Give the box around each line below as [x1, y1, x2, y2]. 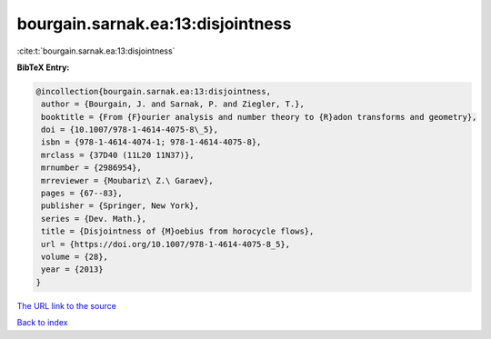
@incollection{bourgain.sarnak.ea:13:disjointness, [35, 86, 272, 96]
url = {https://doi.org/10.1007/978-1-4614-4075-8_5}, [41, 239, 291, 249]
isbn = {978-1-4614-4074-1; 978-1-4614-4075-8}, [41, 137, 262, 147]
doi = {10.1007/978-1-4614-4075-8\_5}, [41, 125, 218, 135]
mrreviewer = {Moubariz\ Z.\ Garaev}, [41, 175, 214, 185]
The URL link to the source [16, 300, 117, 311]
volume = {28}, [41, 252, 109, 262]
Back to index [16, 317, 68, 328]
